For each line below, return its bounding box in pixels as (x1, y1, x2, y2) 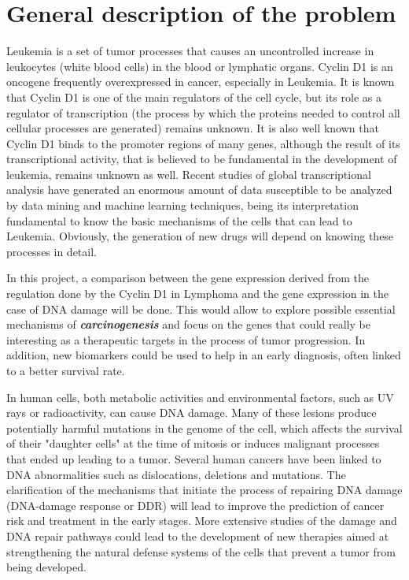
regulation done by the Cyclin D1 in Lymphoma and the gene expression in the (6, 285, 389, 302)
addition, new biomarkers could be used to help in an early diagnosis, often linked (6, 347, 401, 363)
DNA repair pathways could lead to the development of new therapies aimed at (6, 527, 389, 544)
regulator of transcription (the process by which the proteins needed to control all (6, 104, 400, 121)
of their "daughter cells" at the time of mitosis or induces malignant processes (6, 435, 380, 452)
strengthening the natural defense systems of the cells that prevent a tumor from (6, 543, 396, 560)
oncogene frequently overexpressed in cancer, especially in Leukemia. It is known (6, 73, 395, 90)
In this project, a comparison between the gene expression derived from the (6, 270, 369, 286)
